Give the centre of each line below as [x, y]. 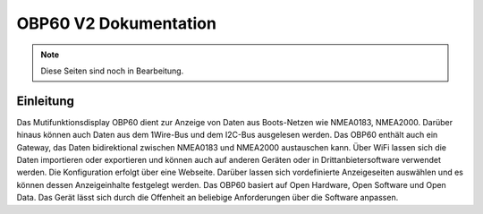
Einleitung [46, 101]
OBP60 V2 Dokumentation [116, 23]
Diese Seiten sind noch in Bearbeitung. [112, 71]
